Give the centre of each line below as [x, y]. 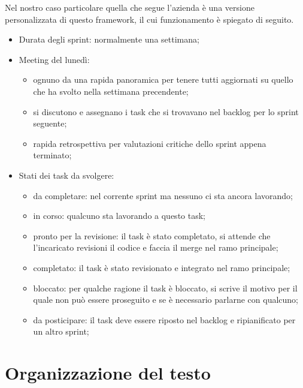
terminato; [52, 155]
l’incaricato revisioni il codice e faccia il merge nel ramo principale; [156, 247]
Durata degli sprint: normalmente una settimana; [109, 39]
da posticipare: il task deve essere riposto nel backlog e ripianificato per [164, 319]
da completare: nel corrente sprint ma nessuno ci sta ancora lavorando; [163, 195]
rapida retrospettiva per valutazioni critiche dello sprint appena [150, 143]
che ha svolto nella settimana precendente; [111, 91]
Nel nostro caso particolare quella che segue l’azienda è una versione [130, 7]
